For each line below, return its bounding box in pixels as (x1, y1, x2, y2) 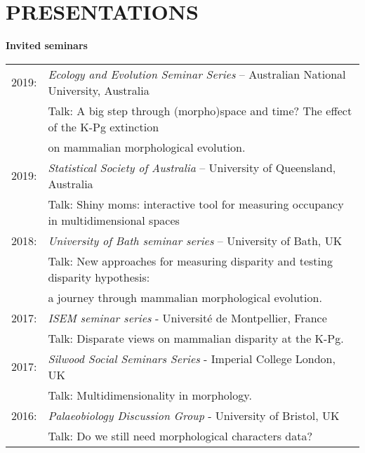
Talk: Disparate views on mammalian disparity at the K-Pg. (48, 329, 344, 346)
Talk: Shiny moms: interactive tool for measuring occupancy (48, 195, 344, 212)
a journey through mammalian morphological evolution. (48, 289, 322, 306)
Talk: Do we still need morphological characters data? (48, 427, 312, 444)
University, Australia (48, 81, 150, 98)
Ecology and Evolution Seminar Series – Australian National (48, 65, 346, 82)
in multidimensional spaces (48, 211, 180, 228)
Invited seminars (6, 38, 88, 53)
